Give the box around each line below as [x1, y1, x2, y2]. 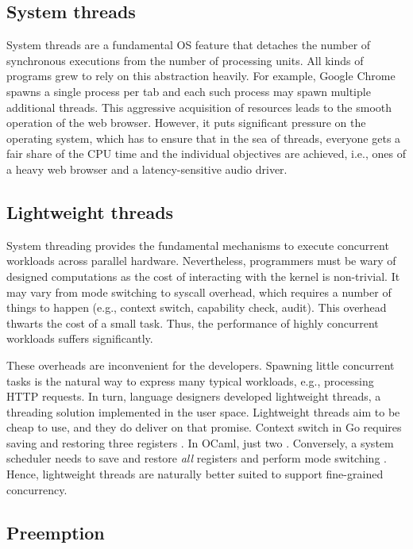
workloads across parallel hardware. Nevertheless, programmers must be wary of [6, 252, 396, 269]
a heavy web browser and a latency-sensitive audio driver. [6, 160, 288, 177]
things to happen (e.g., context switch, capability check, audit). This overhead [6, 299, 387, 316]
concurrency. [6, 481, 68, 497]
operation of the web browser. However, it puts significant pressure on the [6, 114, 366, 131]
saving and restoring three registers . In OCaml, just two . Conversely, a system [6, 434, 394, 451]
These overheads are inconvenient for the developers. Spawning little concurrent [6, 356, 395, 373]
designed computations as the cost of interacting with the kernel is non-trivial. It [6, 267, 400, 284]
